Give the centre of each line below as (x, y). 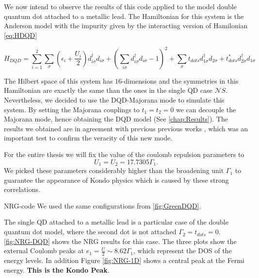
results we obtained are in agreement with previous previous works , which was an (126, 128)
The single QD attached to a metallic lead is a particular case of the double (116, 222)
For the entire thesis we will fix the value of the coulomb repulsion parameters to (124, 154)
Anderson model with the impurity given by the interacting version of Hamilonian (126, 26)
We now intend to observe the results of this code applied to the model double (120, 6)
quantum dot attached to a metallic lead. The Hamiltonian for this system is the (124, 16)
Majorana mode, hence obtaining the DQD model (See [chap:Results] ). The (116, 119)
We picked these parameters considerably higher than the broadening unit (114, 170)
